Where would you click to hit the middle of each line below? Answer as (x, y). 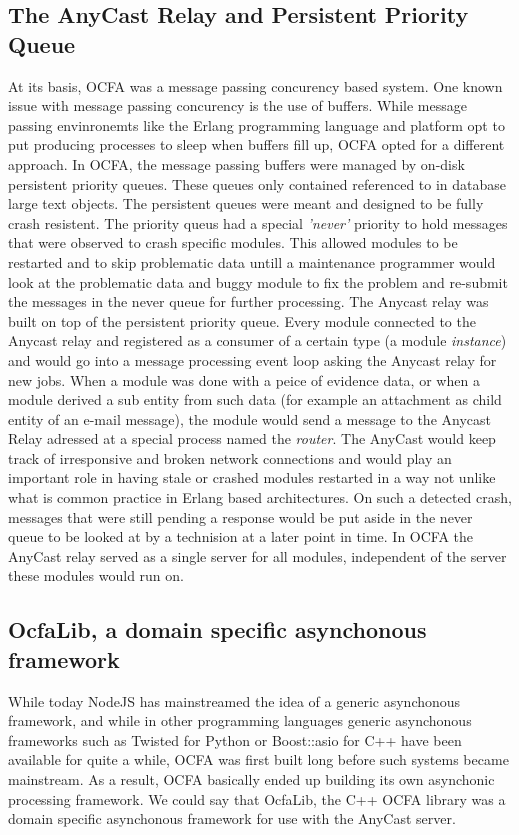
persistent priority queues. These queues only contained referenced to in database (257, 183)
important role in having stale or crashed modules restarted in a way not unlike (252, 477)
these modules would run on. (96, 575)
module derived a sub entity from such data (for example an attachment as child (255, 399)
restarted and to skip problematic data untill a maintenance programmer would (252, 261)
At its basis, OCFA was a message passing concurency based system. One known (255, 85)
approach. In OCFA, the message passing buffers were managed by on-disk (236, 163)
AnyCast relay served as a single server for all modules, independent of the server (257, 555)
